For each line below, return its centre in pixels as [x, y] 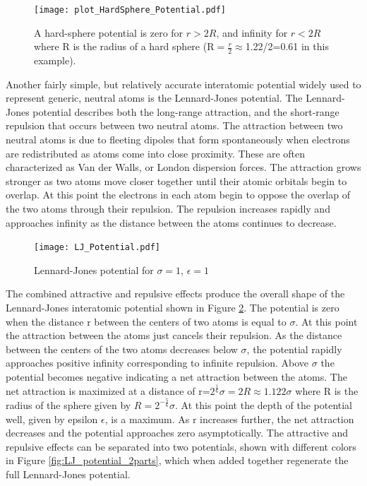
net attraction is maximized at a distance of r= [108, 390]
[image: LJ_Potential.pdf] [97, 248]
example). [55, 60]
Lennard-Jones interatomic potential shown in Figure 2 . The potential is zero [173, 308]
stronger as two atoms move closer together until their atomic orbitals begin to [176, 180]
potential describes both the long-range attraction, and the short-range [186, 111]
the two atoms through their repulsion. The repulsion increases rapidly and [168, 209]
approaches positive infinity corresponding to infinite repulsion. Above [157, 363]
